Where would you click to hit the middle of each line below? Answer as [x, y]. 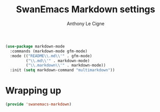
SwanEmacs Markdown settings [86, 9]
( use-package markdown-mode [35, 46]
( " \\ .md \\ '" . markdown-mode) [58, 61]
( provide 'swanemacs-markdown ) [38, 104]
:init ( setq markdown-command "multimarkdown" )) [62, 70]
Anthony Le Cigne [86, 24]
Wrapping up [33, 91]
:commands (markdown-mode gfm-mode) [49, 51]
